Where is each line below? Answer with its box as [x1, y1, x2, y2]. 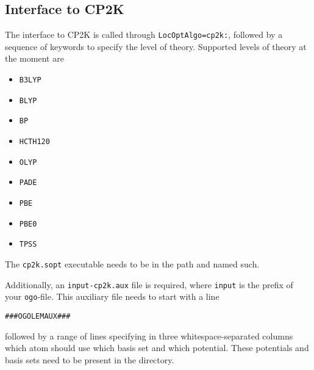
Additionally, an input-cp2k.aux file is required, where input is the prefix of [5, 278, 293, 291]
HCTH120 [19, 137, 50, 147]
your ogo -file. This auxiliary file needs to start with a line [5, 290, 219, 303]
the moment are [5, 52, 64, 65]
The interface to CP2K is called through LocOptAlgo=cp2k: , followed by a [5, 28, 283, 41]
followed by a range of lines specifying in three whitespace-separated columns [5, 329, 293, 342]
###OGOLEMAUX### [5, 311, 71, 321]
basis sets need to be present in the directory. [5, 353, 174, 366]
